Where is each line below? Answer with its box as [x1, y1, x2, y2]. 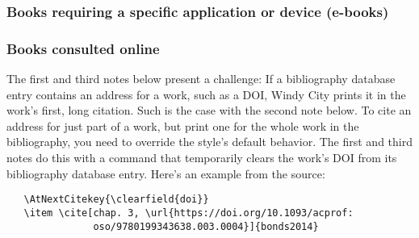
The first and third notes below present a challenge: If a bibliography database [6, 70, 396, 87]
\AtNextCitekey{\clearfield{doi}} [23, 194, 209, 206]
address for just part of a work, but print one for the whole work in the [6, 117, 359, 134]
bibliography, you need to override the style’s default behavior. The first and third [6, 133, 413, 150]
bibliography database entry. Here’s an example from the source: [6, 165, 325, 182]
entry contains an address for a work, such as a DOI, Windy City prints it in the [6, 86, 406, 102]
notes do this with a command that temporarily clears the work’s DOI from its [6, 149, 397, 166]
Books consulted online [6, 38, 160, 58]
